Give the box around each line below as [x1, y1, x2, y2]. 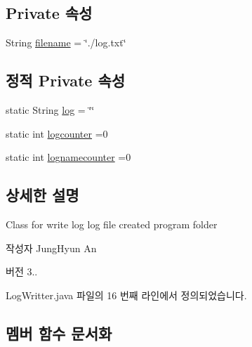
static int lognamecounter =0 [6, 150, 131, 164]
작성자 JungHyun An [6, 240, 97, 255]
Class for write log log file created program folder [6, 216, 218, 231]
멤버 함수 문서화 [6, 322, 112, 343]
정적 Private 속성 [6, 70, 126, 91]
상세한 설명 [6, 184, 79, 206]
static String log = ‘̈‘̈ [6, 103, 95, 117]
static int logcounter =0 [6, 126, 108, 140]
